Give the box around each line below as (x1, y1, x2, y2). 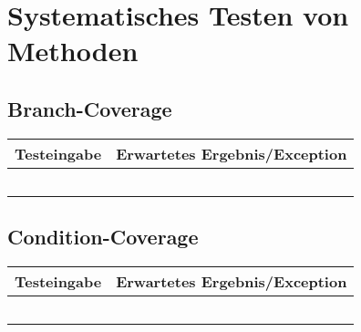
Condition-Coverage (7, 223, 199, 251)
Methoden (7, 32, 139, 69)
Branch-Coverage (7, 94, 172, 122)
